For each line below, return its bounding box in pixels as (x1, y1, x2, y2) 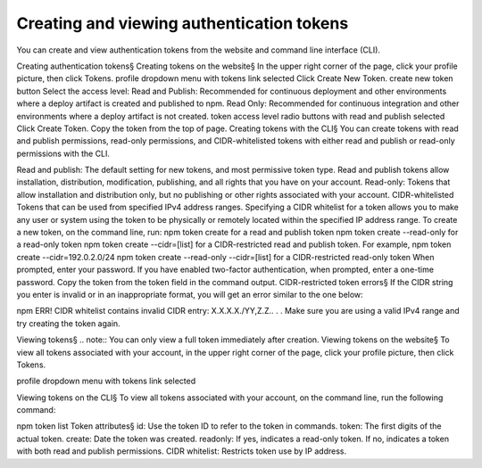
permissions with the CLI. (16, 148, 111, 159)
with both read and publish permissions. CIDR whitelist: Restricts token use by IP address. (16, 446, 347, 456)
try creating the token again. (16, 317, 120, 329)
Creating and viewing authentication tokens (16, 13, 349, 33)
